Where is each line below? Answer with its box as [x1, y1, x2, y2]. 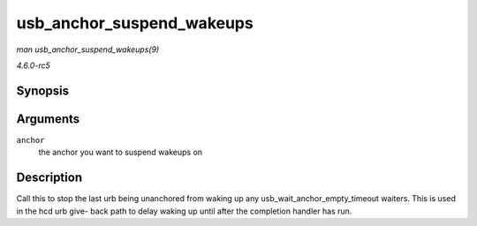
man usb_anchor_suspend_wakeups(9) [16, 44, 160, 55]
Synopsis [16, 83, 70, 98]
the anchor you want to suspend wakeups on [38, 147, 203, 158]
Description [16, 170, 83, 185]
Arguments [16, 111, 80, 126]
